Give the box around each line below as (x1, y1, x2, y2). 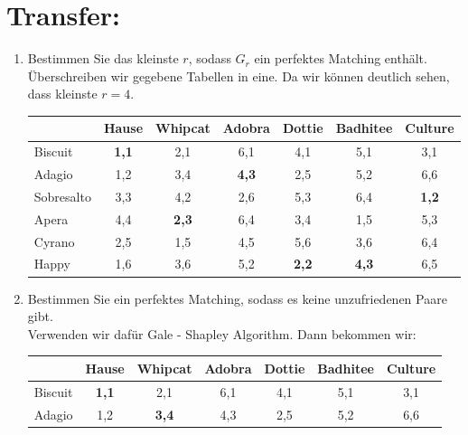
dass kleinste (27, 84, 98, 103)
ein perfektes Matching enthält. (254, 49, 427, 68)
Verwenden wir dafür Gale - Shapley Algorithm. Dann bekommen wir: (27, 324, 417, 343)
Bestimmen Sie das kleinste (27, 49, 179, 68)
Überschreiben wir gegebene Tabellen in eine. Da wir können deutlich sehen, (27, 66, 450, 85)
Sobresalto (33, 186, 91, 205)
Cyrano (33, 232, 75, 251)
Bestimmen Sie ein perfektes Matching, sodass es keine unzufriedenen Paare (27, 288, 447, 307)
